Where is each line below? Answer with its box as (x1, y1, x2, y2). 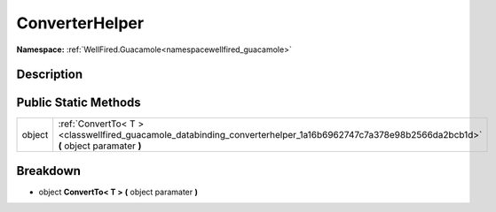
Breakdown (16, 163, 82, 178)
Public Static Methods (16, 95, 141, 110)
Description (16, 67, 83, 82)
